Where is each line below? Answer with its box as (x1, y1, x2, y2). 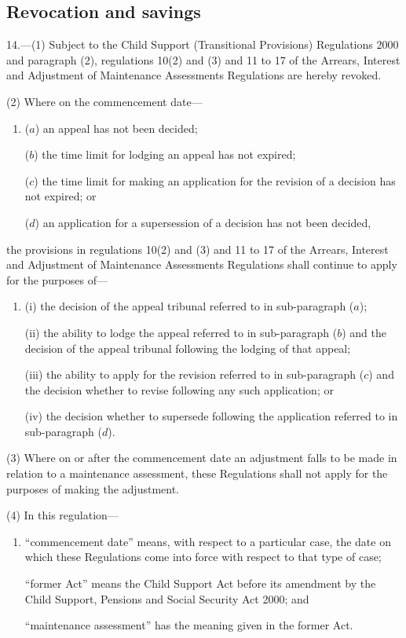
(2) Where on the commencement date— (6, 93, 203, 109)
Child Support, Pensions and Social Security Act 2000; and (24, 590, 309, 607)
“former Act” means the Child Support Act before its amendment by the (24, 575, 376, 592)
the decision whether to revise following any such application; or (24, 381, 334, 398)
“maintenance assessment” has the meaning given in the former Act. (24, 617, 353, 633)
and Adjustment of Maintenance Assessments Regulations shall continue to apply (6, 256, 397, 273)
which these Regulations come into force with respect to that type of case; (24, 548, 382, 565)
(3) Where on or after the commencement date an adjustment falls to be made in (6, 449, 397, 466)
